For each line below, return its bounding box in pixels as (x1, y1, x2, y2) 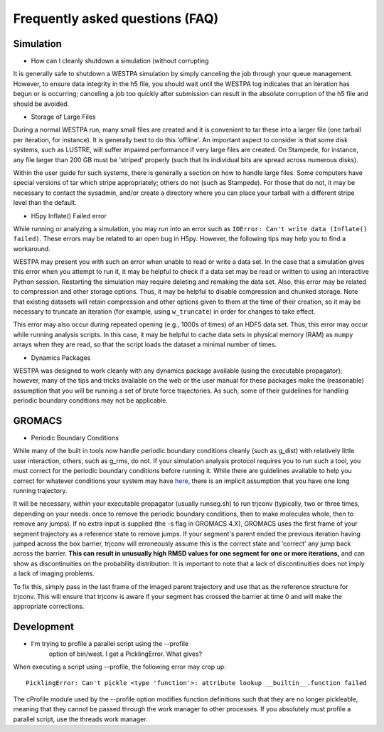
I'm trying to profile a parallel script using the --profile (31, 640, 188, 648)
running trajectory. (13, 487, 68, 495)
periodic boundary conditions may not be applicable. (13, 396, 169, 405)
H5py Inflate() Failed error (31, 211, 107, 220)
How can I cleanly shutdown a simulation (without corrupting (31, 57, 209, 65)
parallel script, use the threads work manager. (13, 715, 149, 723)
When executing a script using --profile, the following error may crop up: (13, 662, 227, 672)
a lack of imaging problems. (13, 569, 95, 578)
